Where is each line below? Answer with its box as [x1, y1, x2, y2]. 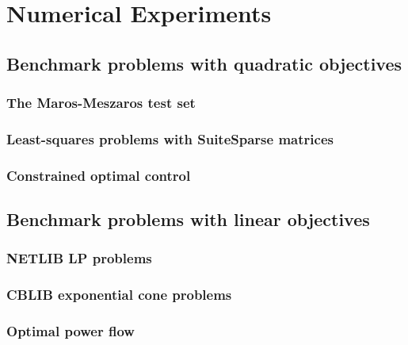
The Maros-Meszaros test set [6, 93, 196, 113]
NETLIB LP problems [6, 248, 152, 268]
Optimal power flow [6, 321, 135, 341]
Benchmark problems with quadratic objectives [6, 51, 402, 75]
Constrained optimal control [6, 165, 191, 185]
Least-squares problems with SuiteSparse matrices [6, 128, 334, 148]
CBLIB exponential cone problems [6, 285, 232, 305]
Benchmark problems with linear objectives [6, 207, 370, 232]
